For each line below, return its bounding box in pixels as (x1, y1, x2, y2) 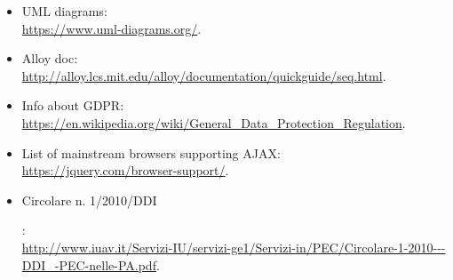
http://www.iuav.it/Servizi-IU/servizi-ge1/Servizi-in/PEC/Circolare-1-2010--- (21, 237, 446, 256)
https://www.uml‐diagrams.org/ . (21, 19, 202, 37)
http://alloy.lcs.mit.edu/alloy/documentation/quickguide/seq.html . (21, 66, 386, 84)
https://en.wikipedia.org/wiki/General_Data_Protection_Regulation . (21, 113, 406, 132)
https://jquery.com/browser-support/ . (21, 161, 229, 180)
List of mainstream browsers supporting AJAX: (21, 143, 281, 162)
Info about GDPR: (21, 96, 124, 115)
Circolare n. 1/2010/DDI (21, 190, 157, 209)
